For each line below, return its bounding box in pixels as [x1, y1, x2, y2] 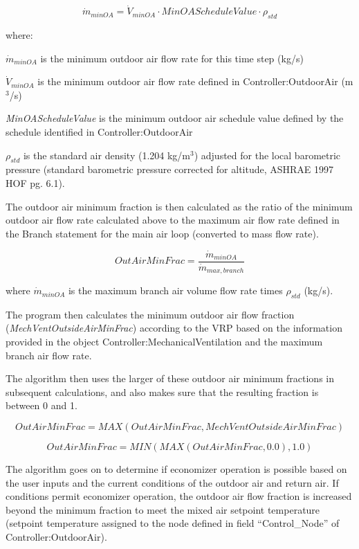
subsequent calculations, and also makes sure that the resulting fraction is [6, 384, 319, 399]
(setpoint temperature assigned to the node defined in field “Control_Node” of [6, 516, 340, 530]
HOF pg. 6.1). [6, 175, 65, 190]
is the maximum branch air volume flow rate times [68, 283, 283, 298]
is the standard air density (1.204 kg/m [23, 147, 190, 162]
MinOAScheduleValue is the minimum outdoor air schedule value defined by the [6, 111, 344, 125]
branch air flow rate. [6, 348, 92, 362]
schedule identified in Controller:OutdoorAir [6, 124, 193, 138]
